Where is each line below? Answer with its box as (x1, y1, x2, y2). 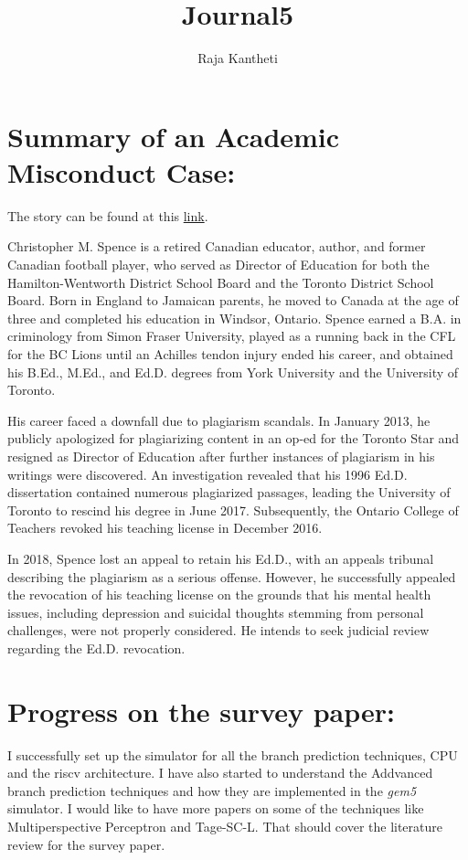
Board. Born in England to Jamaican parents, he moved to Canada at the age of (7, 291, 459, 310)
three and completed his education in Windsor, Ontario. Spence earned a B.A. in (7, 308, 462, 327)
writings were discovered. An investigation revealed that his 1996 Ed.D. (7, 464, 408, 483)
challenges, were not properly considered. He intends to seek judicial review (7, 621, 430, 640)
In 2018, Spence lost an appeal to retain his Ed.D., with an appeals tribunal (7, 548, 434, 568)
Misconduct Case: (7, 153, 236, 190)
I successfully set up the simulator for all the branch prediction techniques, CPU (7, 745, 458, 764)
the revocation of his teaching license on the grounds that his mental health (7, 585, 431, 604)
